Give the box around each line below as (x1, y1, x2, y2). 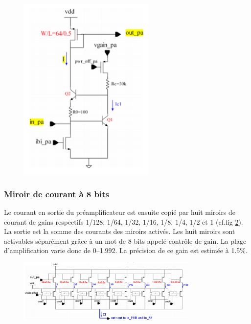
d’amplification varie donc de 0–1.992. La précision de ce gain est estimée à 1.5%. (4, 245, 248, 255)
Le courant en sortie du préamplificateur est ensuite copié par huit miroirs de (4, 207, 235, 217)
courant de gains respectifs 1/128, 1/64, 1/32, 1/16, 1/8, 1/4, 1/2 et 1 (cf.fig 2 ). (4, 216, 243, 227)
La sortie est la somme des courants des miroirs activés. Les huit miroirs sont (4, 226, 235, 236)
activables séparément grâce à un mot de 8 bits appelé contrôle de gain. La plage (4, 235, 247, 246)
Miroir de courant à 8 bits (4, 187, 109, 200)
